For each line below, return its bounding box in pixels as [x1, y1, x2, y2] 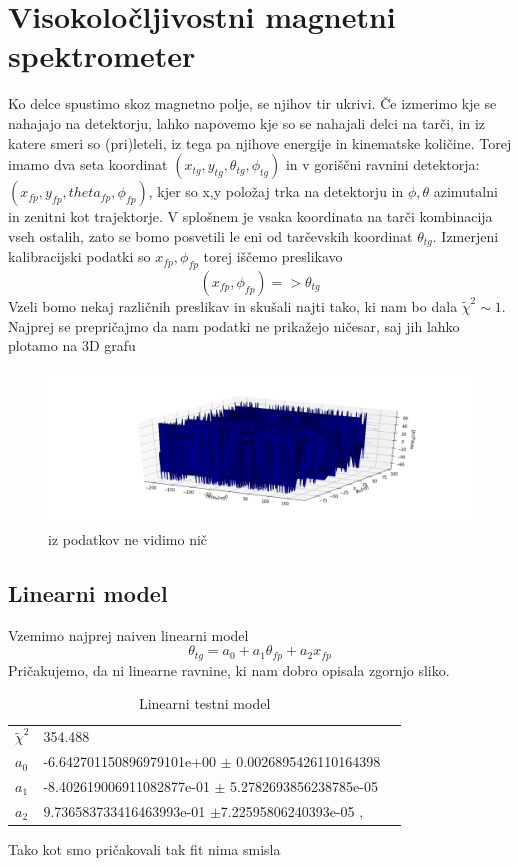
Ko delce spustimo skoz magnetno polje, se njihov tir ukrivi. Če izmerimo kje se [8, 93, 497, 114]
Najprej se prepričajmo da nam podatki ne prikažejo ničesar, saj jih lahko [8, 315, 460, 336]
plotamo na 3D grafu [8, 335, 136, 356]
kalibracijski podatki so [8, 246, 151, 267]
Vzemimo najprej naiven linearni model [8, 624, 249, 645]
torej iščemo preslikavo [203, 246, 343, 267]
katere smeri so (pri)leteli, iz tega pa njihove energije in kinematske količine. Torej [8, 132, 512, 153]
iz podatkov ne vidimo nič [48, 529, 208, 549]
